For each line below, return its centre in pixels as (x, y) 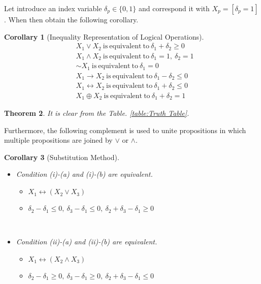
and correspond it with (174, 8)
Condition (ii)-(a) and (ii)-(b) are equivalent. (87, 242)
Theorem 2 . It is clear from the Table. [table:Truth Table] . (97, 113)
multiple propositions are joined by (58, 140)
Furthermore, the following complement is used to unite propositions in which (125, 130)
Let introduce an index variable (53, 8)
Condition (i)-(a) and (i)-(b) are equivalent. (84, 174)
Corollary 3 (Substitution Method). (62, 157)
